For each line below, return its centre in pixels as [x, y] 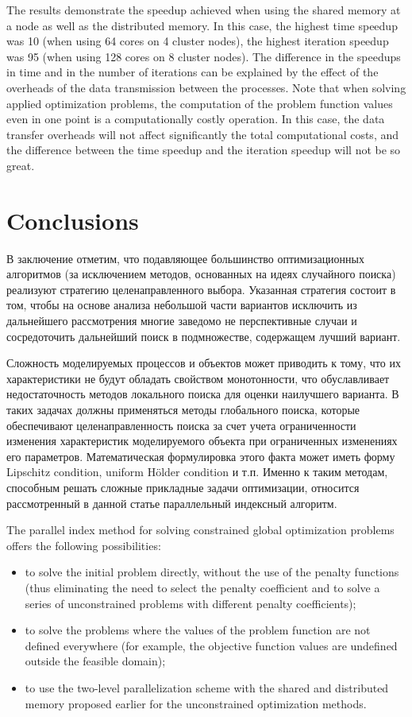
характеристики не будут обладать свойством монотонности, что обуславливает [198, 378]
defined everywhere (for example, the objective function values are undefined [211, 645]
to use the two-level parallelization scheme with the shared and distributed [207, 687]
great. [21, 165]
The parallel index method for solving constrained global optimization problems [200, 530]
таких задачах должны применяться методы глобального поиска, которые [183, 409]
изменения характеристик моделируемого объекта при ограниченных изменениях [202, 441]
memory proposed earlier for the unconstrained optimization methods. [196, 703]
